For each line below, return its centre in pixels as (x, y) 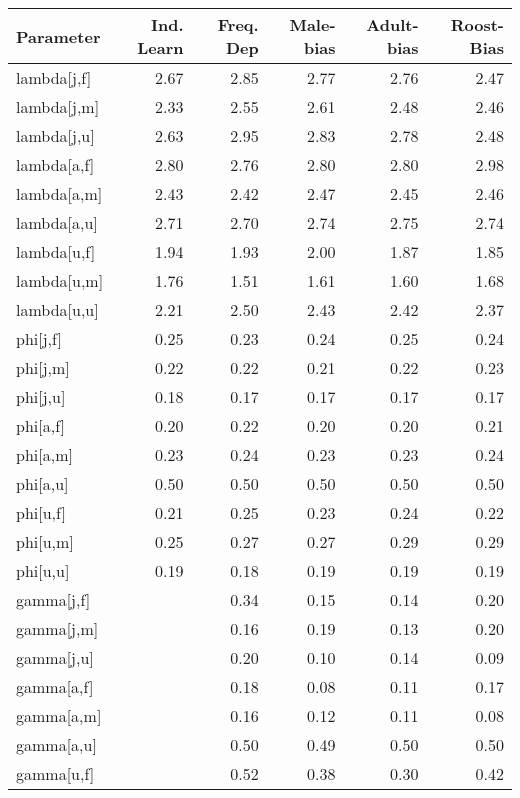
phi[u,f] (41, 512)
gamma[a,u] (56, 744)
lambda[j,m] (58, 106)
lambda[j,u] (55, 135)
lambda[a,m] (59, 193)
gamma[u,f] (55, 773)
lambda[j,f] (54, 77)
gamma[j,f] (53, 599)
